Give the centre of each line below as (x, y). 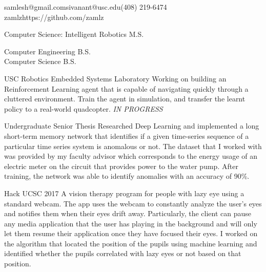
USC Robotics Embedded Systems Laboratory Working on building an (115, 78)
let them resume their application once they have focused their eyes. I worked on (131, 233)
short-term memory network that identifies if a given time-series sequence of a (127, 135)
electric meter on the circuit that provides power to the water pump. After (121, 166)
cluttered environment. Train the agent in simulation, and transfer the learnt (125, 99)
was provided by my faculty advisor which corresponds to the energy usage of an (131, 156)
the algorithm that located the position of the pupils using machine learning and (131, 243)
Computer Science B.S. (40, 61)
